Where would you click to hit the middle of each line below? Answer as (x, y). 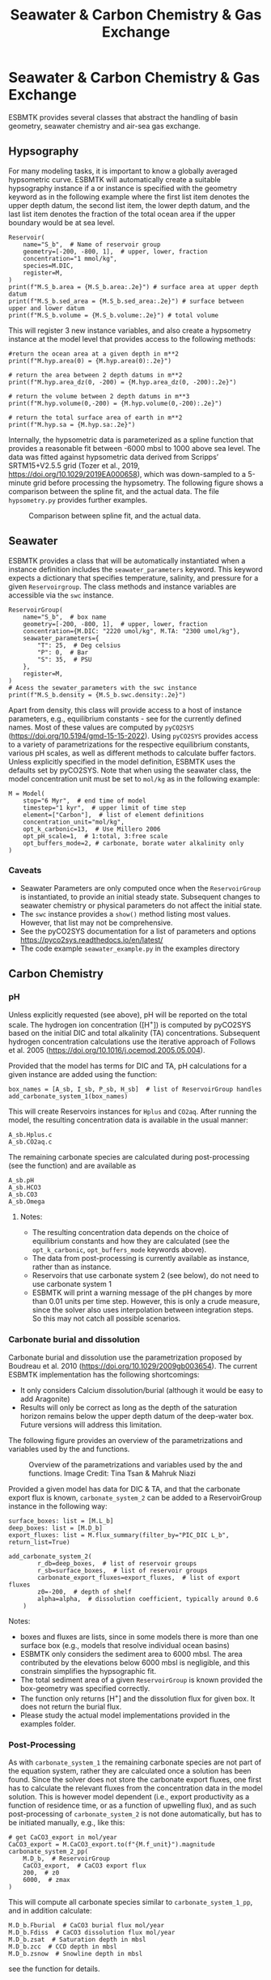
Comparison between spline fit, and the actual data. (115, 515)
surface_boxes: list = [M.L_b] (61, 1521)
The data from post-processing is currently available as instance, (140, 1258)
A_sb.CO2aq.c (30, 1142)
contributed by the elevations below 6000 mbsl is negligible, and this (135, 1663)
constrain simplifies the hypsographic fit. (88, 1671)
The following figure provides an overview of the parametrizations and (126, 1440)
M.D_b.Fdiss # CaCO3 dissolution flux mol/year (92, 1933)
